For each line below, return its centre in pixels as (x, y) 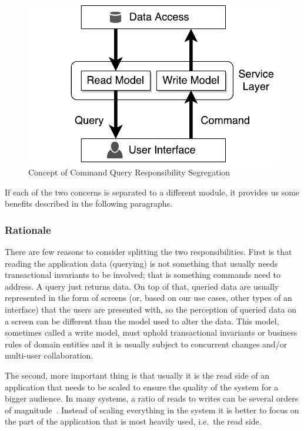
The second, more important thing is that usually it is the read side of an (137, 375)
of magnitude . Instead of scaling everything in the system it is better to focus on (152, 410)
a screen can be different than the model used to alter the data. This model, (142, 321)
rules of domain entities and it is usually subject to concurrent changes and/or (146, 344)
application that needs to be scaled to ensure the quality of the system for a (142, 387)
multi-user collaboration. (49, 355)
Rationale (28, 229)
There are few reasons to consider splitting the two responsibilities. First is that (148, 251)
